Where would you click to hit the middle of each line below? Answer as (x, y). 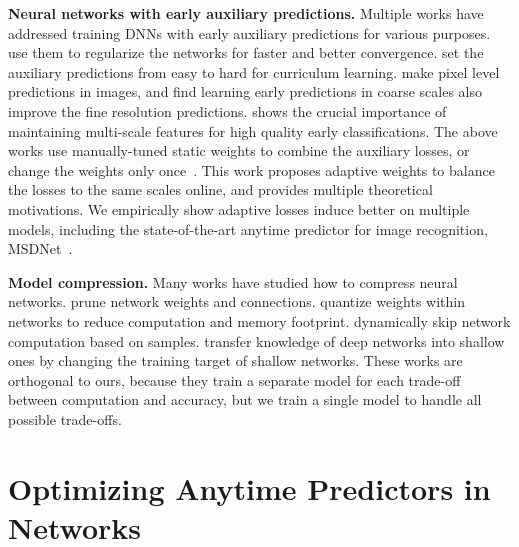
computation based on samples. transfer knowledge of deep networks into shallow (256, 340)
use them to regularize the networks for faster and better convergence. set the (246, 52)
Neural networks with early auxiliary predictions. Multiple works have (246, 13)
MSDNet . (40, 248)
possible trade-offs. (65, 418)
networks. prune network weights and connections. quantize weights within (236, 301)
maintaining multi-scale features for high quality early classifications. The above (253, 130)
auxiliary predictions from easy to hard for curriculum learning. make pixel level (254, 71)
